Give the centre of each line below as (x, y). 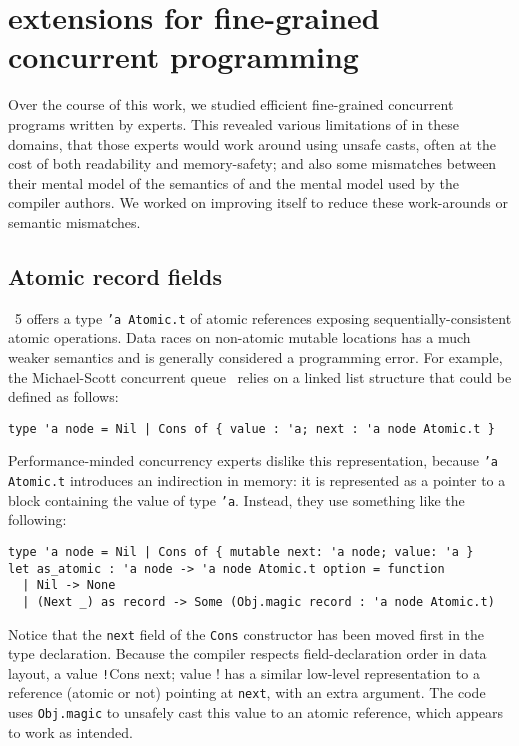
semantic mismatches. (74, 221)
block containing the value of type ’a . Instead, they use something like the (236, 499)
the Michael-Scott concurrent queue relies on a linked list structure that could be (260, 376)
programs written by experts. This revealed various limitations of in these (234, 123)
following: (37, 519)
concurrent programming (183, 56)
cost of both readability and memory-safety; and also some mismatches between (252, 163)
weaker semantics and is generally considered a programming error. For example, (255, 356)
